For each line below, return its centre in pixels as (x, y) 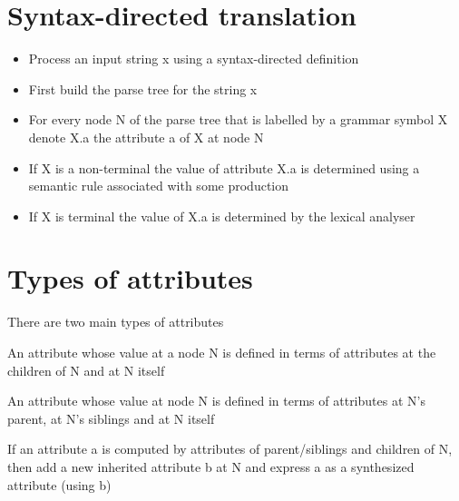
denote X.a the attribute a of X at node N (146, 137)
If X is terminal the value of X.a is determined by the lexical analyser (222, 216)
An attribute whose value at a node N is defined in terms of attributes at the (222, 352)
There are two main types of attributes (116, 322)
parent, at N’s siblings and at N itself (111, 418)
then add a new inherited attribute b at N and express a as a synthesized (211, 466)
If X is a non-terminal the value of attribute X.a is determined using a (224, 167)
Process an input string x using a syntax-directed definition (194, 59)
